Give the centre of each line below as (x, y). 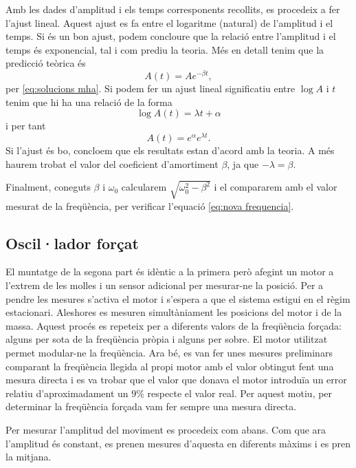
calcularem (144, 187)
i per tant (26, 126)
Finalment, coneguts (48, 187)
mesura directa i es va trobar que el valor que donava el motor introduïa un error (176, 380)
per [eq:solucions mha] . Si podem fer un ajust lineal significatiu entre (151, 88)
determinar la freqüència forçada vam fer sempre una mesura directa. (151, 406)
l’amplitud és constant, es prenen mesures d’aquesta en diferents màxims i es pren (178, 443)
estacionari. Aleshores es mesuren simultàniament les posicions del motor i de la (174, 312)
